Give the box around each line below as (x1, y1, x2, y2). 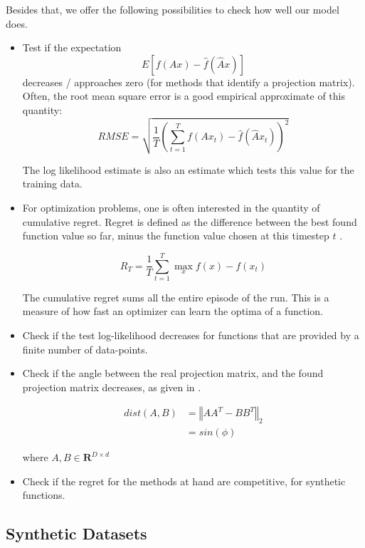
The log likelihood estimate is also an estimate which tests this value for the (22, 162, 354, 177)
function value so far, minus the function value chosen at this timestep (22, 228, 329, 243)
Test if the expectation (22, 40, 122, 55)
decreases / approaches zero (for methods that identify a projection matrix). (22, 74, 355, 89)
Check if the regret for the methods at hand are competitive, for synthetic (22, 473, 346, 488)
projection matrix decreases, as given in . (22, 379, 201, 394)
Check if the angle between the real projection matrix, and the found (22, 366, 324, 381)
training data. (22, 176, 83, 191)
